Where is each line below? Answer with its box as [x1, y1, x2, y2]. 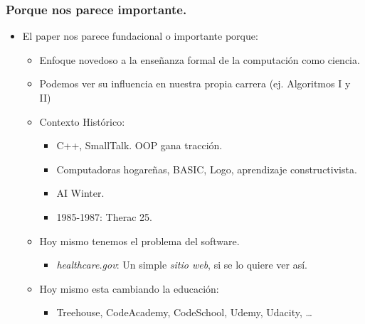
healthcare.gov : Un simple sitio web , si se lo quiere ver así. [56, 257, 307, 272]
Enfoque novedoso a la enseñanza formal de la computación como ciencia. [39, 52, 360, 67]
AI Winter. [56, 185, 105, 200]
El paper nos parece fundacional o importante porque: [22, 28, 258, 43]
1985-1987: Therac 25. [56, 209, 152, 224]
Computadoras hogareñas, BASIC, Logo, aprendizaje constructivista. [56, 161, 357, 176]
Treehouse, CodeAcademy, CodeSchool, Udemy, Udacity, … [56, 305, 312, 320]
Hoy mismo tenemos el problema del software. [39, 233, 240, 248]
